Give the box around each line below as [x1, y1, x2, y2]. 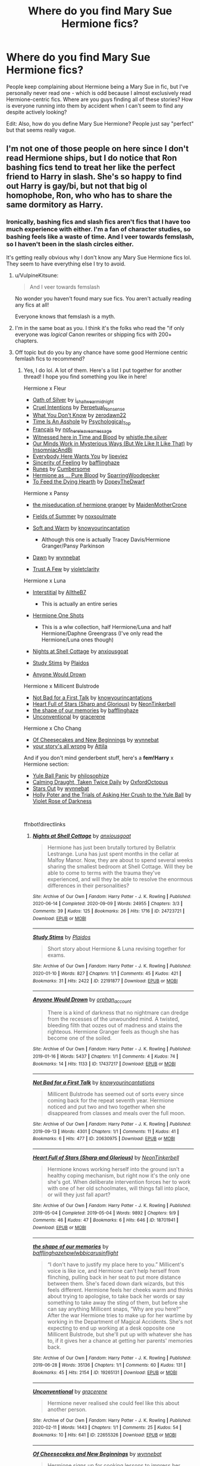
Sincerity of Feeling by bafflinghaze [32, 459, 120, 466]
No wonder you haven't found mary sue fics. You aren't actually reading [14, 295, 192, 302]
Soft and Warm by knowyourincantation [32, 524, 130, 532]
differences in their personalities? [47, 882, 130, 889]
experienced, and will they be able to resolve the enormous [47, 875, 193, 882]
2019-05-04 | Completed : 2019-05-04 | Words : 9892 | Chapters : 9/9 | [32, 1210, 180, 1216]
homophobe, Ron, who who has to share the [6, 190, 173, 201]
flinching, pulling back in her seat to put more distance [47, 1273, 182, 1281]
